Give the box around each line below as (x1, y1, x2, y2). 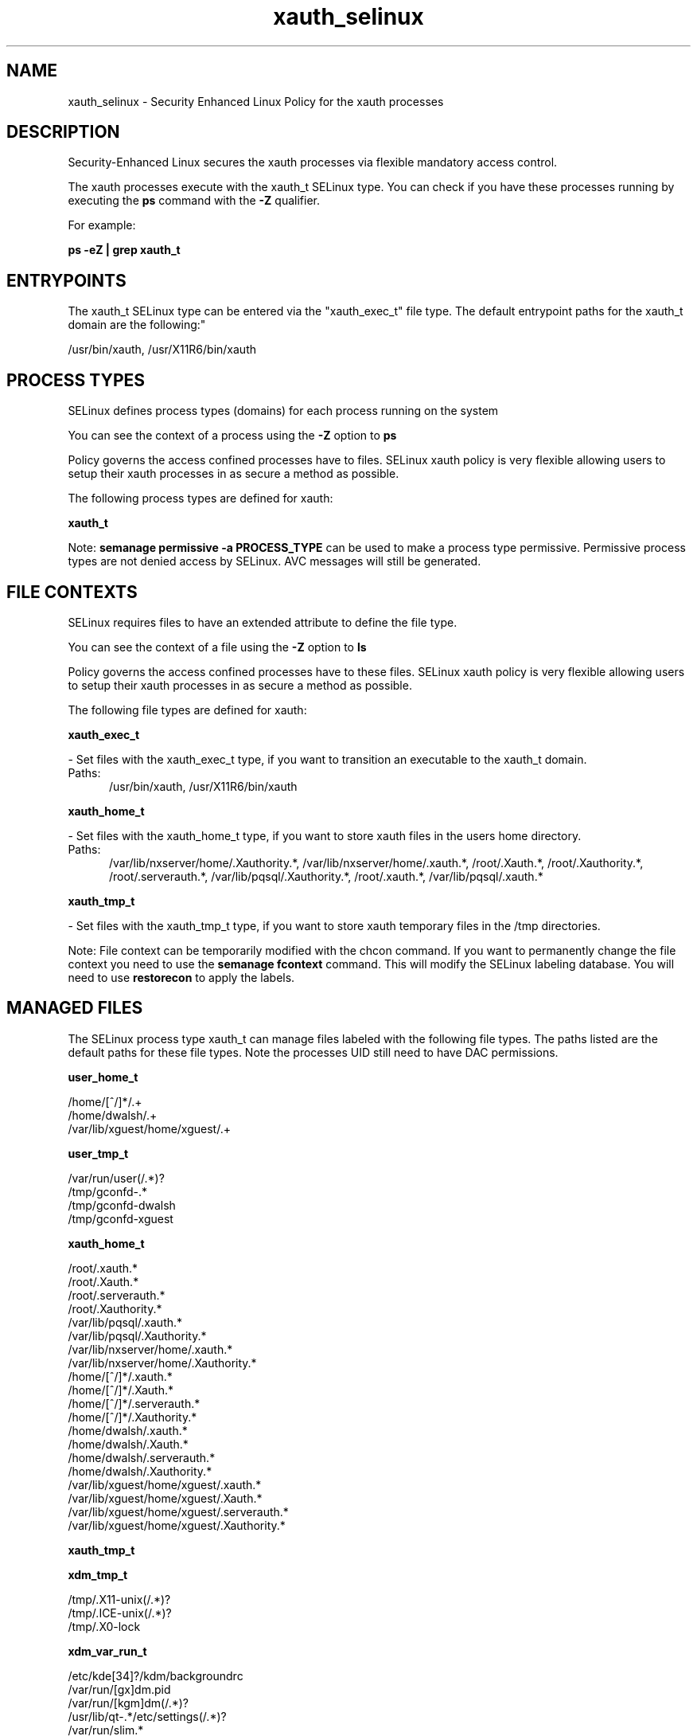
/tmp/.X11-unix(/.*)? (68, 1592, 171, 1606)
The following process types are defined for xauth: (68, 491, 333, 506)
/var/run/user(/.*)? (68, 1171, 165, 1185)
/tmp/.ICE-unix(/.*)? (68, 1605, 172, 1620)
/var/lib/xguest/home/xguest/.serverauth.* (68, 1504, 289, 1519)
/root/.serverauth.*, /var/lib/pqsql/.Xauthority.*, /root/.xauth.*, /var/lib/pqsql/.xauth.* (109, 869, 543, 883)
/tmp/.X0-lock (68, 1619, 141, 1633)
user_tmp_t (68, 1146, 129, 1160)
